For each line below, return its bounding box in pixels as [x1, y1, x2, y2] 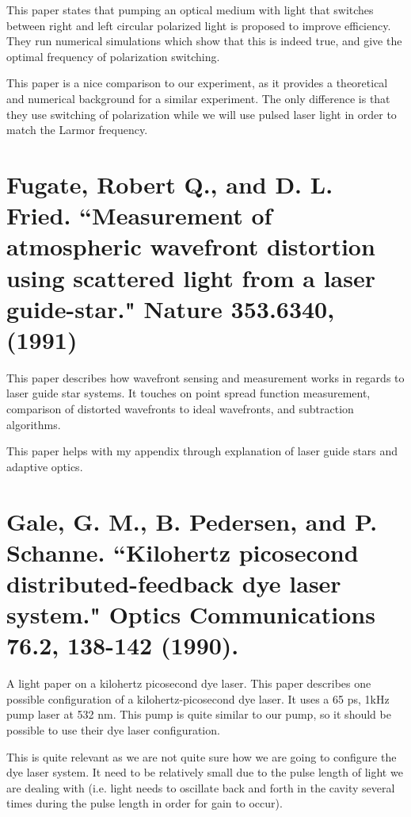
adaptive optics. [6, 458, 83, 474]
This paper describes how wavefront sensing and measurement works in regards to [6, 369, 405, 385]
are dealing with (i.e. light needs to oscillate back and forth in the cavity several [6, 779, 395, 796]
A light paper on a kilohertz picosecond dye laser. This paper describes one [6, 675, 371, 692]
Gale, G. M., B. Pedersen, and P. [6, 504, 378, 537]
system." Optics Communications [6, 598, 375, 631]
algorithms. [6, 416, 61, 432]
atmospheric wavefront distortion [6, 230, 375, 263]
